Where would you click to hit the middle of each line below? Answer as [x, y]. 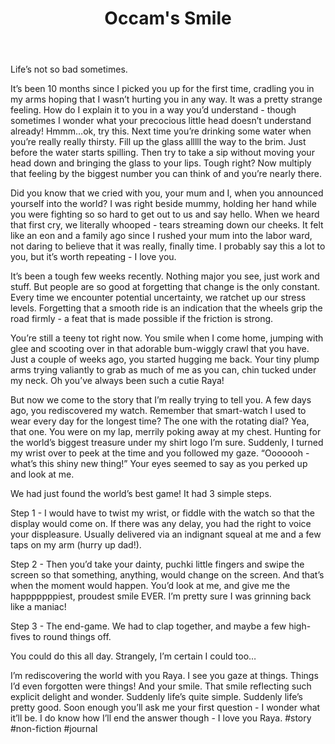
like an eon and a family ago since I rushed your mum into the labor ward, [161, 236]
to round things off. [72, 637]
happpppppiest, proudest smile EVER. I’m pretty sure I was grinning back [161, 596]
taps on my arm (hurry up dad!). [76, 545]
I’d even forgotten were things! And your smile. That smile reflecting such [161, 686]
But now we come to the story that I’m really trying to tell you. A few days [161, 400]
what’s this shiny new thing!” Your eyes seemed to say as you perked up [159, 464]
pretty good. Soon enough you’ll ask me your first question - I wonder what [165, 708]
